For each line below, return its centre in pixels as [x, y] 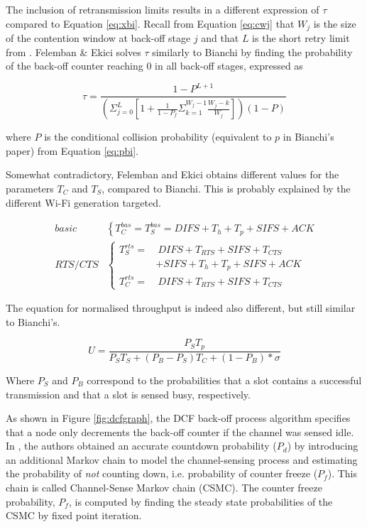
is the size [335, 23]
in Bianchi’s [308, 137]
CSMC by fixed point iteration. [74, 515]
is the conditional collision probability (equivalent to [158, 137]
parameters [30, 189]
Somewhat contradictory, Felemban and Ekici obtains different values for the [172, 174]
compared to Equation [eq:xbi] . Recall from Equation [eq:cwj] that [150, 23]
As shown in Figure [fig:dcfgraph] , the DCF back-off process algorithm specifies [178, 418]
